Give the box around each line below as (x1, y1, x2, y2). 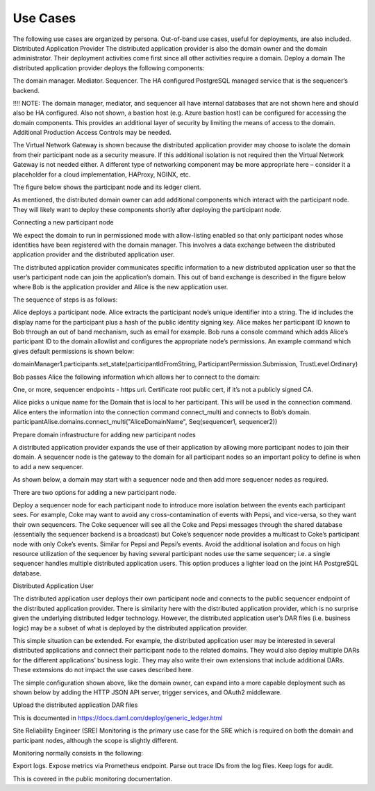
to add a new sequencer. (12, 462, 84, 471)
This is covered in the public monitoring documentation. (12, 774, 173, 783)
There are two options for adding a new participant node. (12, 488, 177, 496)
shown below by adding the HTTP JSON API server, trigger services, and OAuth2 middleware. (12, 688, 282, 696)
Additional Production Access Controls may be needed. (12, 129, 172, 137)
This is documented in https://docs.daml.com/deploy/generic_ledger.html (12, 713, 223, 722)
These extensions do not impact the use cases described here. (12, 666, 194, 674)
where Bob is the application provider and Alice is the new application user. (12, 282, 228, 291)
